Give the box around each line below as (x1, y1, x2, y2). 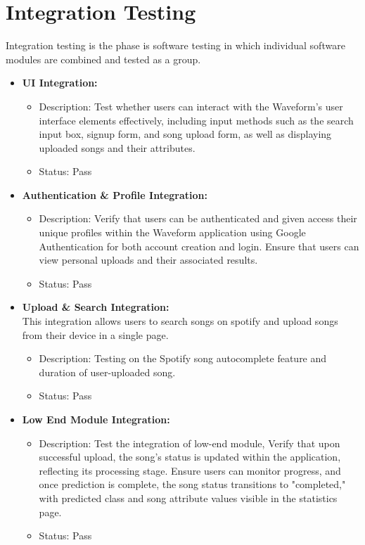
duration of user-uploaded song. (39, 364, 176, 379)
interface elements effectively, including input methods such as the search (39, 113, 354, 127)
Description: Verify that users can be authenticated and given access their (39, 211, 357, 226)
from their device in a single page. (22, 327, 169, 342)
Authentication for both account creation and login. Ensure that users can (39, 238, 359, 253)
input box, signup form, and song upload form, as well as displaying (39, 127, 332, 141)
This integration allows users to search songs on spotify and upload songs (22, 314, 338, 328)
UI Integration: (22, 75, 98, 90)
